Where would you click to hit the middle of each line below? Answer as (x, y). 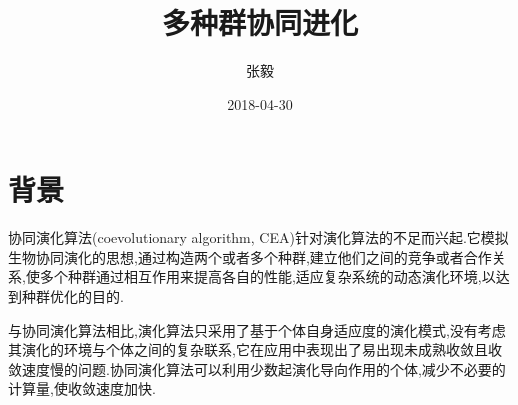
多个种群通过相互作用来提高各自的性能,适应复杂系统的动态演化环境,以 (267, 276)
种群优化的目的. (72, 296)
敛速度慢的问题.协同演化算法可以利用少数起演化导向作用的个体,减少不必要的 (257, 368)
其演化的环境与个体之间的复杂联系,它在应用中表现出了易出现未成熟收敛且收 (255, 349)
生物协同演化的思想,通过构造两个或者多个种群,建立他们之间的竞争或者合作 (250, 256)
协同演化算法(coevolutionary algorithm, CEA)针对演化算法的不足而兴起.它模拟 (258, 237)
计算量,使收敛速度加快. (82, 388)
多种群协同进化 (259, 22)
